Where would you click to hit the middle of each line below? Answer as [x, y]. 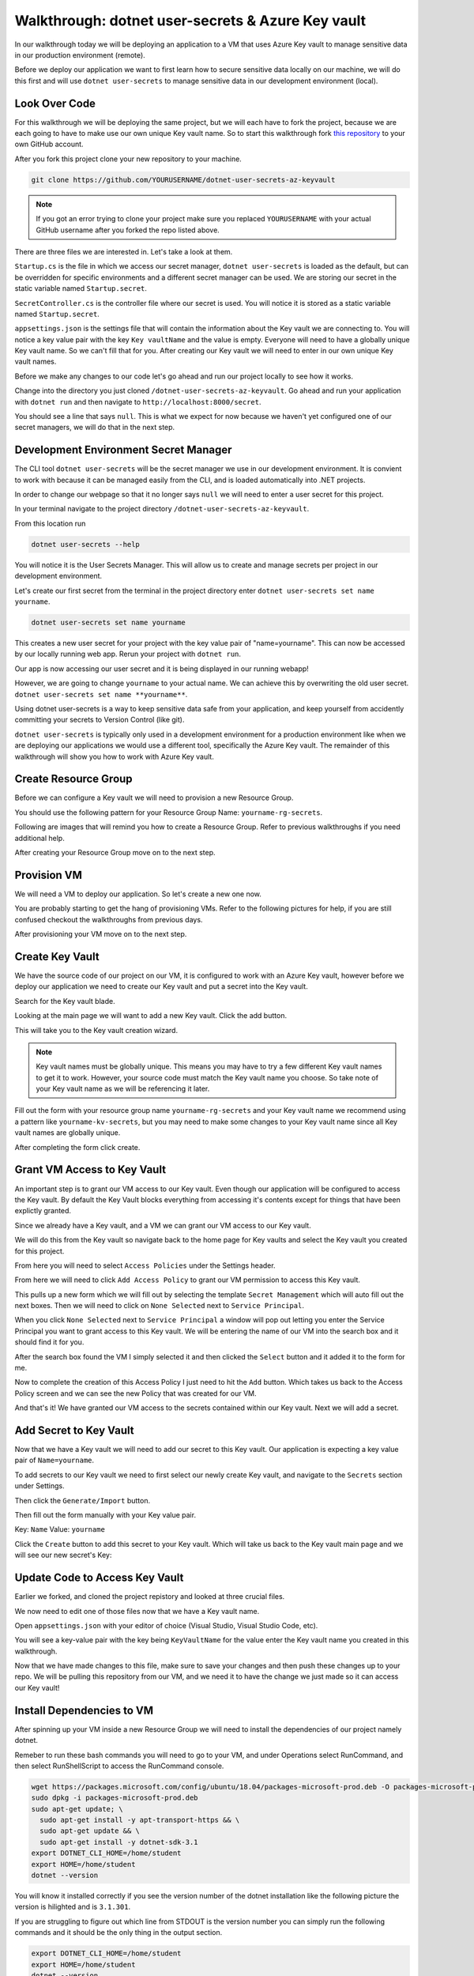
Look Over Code [55, 103]
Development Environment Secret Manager [123, 450]
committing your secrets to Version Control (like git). [100, 720]
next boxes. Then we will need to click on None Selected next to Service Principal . [159, 1306]
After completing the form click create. [77, 1147]
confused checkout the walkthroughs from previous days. [109, 919]
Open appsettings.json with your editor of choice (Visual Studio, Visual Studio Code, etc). [166, 1625]
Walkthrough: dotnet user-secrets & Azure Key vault [190, 21]
